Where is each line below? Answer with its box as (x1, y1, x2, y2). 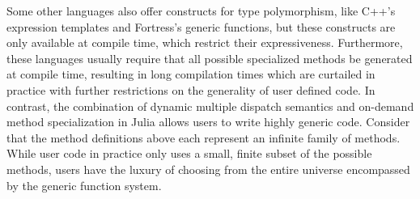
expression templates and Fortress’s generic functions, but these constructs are (6, 18, 396, 35)
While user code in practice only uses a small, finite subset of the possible (6, 145, 372, 162)
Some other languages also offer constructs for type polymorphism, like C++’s (6, 2, 396, 19)
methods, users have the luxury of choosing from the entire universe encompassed (6, 160, 410, 177)
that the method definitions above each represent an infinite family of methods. (6, 129, 401, 146)
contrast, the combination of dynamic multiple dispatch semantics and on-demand (6, 97, 414, 114)
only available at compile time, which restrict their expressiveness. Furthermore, (6, 34, 403, 51)
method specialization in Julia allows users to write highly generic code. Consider (6, 113, 410, 130)
